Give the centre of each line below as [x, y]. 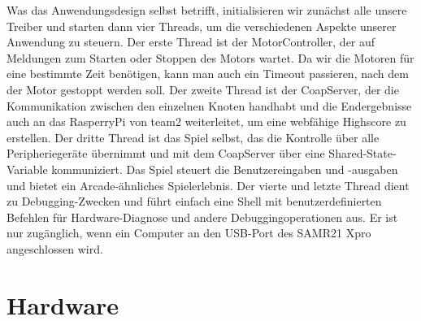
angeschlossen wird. [55, 248]
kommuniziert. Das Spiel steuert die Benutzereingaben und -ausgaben [225, 169]
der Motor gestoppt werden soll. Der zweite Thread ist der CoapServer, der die [203, 89]
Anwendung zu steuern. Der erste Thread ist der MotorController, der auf [191, 42]
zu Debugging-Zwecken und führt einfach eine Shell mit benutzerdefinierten [194, 201]
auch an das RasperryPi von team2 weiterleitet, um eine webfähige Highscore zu [206, 121]
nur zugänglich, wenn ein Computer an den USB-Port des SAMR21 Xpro [189, 233]
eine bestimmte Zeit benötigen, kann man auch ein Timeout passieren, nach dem [208, 74]
